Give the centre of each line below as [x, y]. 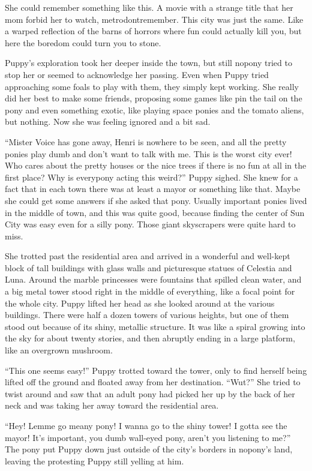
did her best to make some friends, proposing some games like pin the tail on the [154, 98]
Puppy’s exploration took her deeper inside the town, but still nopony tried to [148, 63]
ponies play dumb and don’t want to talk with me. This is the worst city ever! [148, 153]
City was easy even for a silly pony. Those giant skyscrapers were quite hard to [150, 224]
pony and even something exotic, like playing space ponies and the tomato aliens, [154, 109]
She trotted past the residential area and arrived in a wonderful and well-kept [148, 256]
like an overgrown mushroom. [59, 350]
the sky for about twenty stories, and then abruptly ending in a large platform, [150, 338]
